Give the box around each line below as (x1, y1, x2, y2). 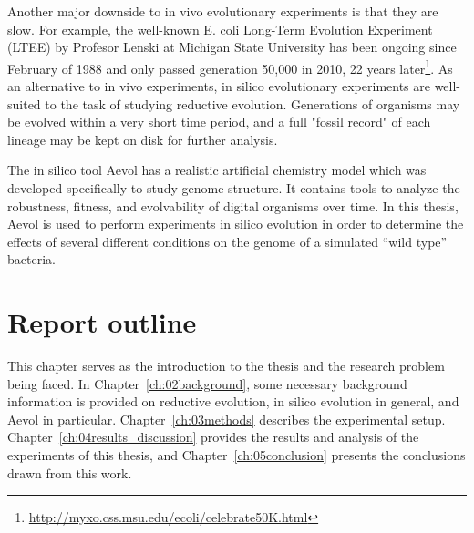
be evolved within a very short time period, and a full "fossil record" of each (7, 112, 431, 131)
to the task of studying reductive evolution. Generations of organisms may (45, 94, 460, 113)
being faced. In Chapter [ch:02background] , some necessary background (7, 374, 407, 393)
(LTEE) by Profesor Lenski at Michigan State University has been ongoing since (7, 37, 457, 56)
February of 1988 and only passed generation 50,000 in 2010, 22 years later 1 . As (7, 56, 453, 77)
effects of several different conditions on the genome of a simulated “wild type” (7, 231, 448, 251)
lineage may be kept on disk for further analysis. (7, 129, 278, 149)
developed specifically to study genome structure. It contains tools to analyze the (7, 179, 460, 197)
